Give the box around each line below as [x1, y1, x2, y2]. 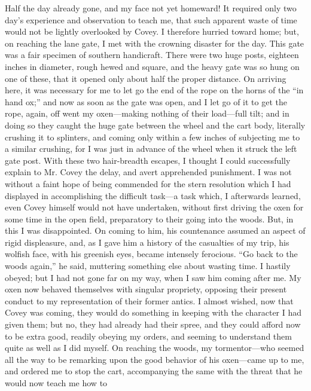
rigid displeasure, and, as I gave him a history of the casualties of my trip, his [5, 236, 289, 248]
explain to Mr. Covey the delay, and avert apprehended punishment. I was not [5, 166, 292, 178]
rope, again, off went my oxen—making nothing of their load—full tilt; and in [5, 107, 289, 120]
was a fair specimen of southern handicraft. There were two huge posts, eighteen [5, 48, 299, 61]
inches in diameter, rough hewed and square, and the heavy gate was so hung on [5, 60, 300, 72]
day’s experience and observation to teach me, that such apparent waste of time [5, 13, 297, 26]
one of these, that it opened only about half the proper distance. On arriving [5, 72, 286, 84]
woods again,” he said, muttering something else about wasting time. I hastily [5, 259, 291, 272]
